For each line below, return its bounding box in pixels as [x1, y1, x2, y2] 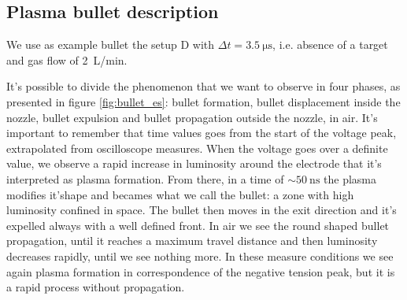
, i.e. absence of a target [272, 36, 388, 53]
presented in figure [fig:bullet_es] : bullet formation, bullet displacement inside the [6, 93, 401, 109]
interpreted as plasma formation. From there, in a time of [6, 170, 284, 187]
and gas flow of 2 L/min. [6, 51, 128, 68]
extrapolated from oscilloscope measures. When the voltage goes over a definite [6, 139, 388, 156]
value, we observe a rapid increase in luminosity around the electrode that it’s [6, 155, 382, 172]
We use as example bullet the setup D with [6, 36, 215, 53]
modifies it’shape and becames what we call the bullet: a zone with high [6, 186, 354, 202]
